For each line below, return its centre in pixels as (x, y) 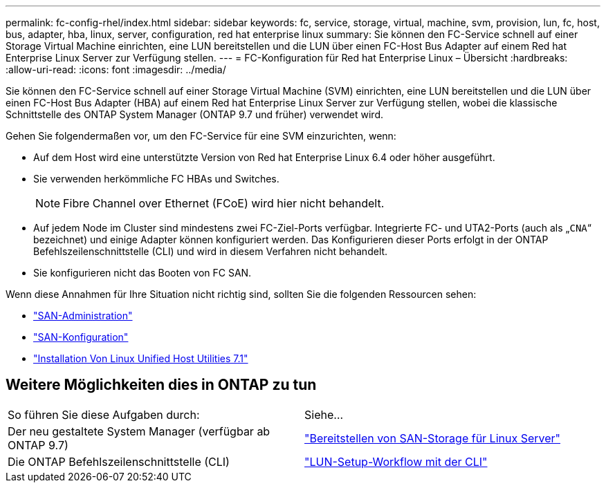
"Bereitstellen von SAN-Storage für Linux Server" (433, 438)
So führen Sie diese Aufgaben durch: (104, 414)
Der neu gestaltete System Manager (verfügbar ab (139, 431)
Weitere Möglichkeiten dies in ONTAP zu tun (161, 385)
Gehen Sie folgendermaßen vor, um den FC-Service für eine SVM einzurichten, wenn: (201, 136)
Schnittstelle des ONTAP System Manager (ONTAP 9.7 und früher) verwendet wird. (194, 114)
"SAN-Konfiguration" (81, 337)
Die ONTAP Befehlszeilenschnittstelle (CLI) (119, 461)
